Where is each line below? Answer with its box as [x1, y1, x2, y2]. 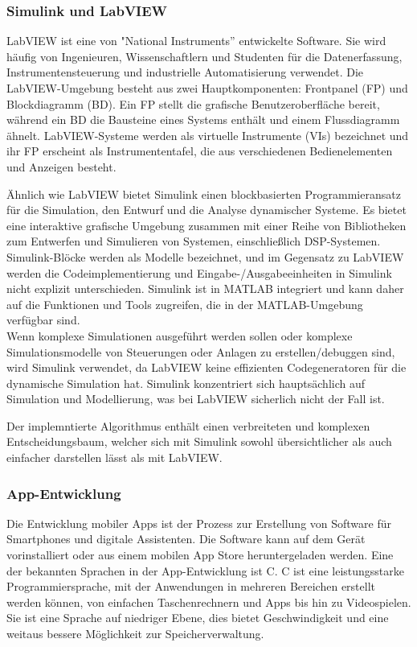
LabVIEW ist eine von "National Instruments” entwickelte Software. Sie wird [6, 32, 386, 49]
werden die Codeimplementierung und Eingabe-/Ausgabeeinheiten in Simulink [6, 264, 392, 281]
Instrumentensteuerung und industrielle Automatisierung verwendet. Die [6, 64, 364, 80]
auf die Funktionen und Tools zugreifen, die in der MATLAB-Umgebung [6, 295, 363, 312]
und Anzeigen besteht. [6, 158, 117, 175]
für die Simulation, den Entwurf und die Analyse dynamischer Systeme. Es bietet [6, 201, 407, 218]
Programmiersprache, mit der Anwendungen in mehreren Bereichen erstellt [6, 578, 375, 595]
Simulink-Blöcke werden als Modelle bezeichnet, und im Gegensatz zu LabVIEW [6, 248, 404, 265]
